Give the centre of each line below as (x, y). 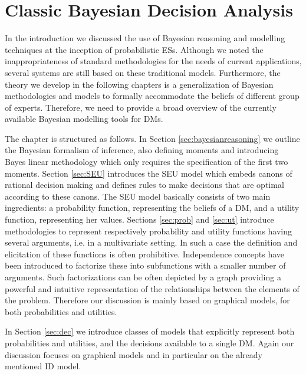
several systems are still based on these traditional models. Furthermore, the (143, 72)
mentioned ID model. (43, 366)
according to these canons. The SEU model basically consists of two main (138, 196)
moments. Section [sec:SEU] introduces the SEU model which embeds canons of (149, 173)
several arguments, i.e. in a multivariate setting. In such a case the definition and (151, 242)
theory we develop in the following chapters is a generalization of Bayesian (139, 84)
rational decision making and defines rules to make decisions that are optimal (144, 185)
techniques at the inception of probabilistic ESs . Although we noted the (134, 49)
